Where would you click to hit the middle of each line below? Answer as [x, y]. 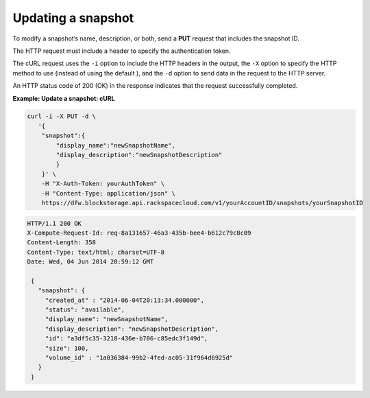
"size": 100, [67, 348]
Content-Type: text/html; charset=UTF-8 [96, 252]
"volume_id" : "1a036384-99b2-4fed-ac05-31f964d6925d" [139, 358]
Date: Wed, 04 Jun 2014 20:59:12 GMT [90, 262]
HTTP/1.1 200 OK [54, 223]
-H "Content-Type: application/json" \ [109, 193]
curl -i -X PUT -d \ [61, 116]
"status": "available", [85, 310]
